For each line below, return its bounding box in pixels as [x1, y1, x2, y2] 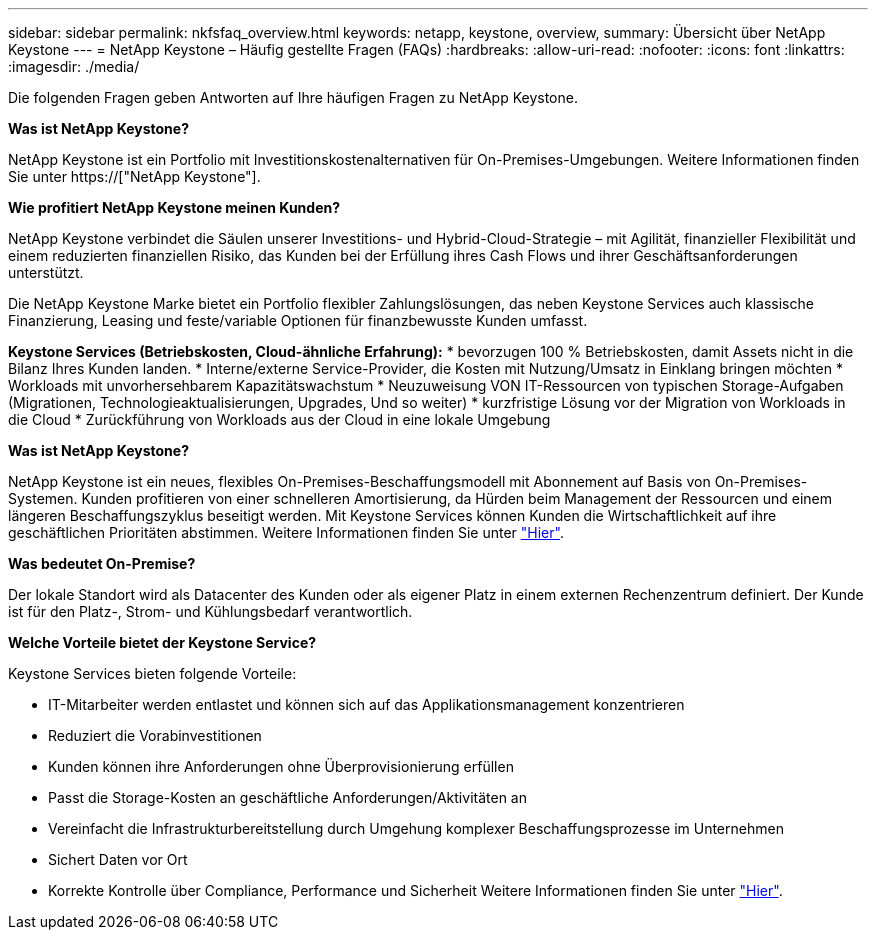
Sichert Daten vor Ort [48, 851, 188, 868]
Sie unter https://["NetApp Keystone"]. [8, 168, 261, 185]
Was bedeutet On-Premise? [8, 555, 196, 572]
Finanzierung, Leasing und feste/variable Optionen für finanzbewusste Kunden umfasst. [8, 312, 588, 329]
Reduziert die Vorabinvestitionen [48, 727, 262, 744]
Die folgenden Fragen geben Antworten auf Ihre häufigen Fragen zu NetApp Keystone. [8, 89, 578, 106]
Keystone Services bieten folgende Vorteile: [8, 665, 297, 682]
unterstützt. [8, 264, 84, 281]
